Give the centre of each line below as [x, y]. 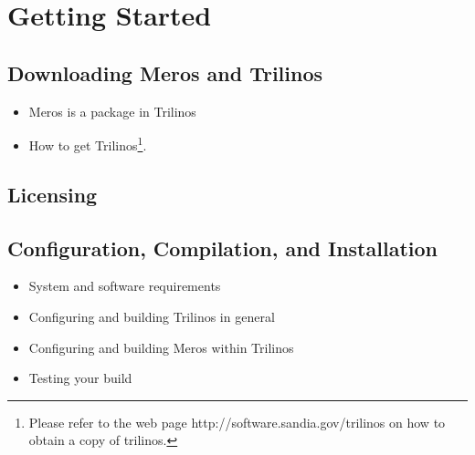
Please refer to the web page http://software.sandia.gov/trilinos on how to [237, 422]
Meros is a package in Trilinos [112, 111]
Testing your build [80, 378]
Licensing [53, 194]
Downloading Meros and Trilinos [165, 72]
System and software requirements [125, 286]
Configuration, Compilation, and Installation [222, 248]
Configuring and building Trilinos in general [152, 316]
